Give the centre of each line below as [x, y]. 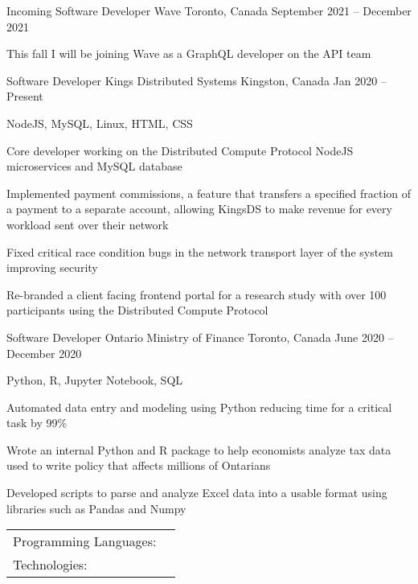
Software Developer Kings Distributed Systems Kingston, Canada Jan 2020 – [197, 80]
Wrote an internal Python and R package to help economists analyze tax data [199, 449]
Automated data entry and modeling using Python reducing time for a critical [199, 407]
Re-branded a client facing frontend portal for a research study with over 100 [197, 294]
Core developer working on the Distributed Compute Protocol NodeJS [180, 150]
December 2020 [44, 353]
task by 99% [37, 423]
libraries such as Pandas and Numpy [96, 508]
